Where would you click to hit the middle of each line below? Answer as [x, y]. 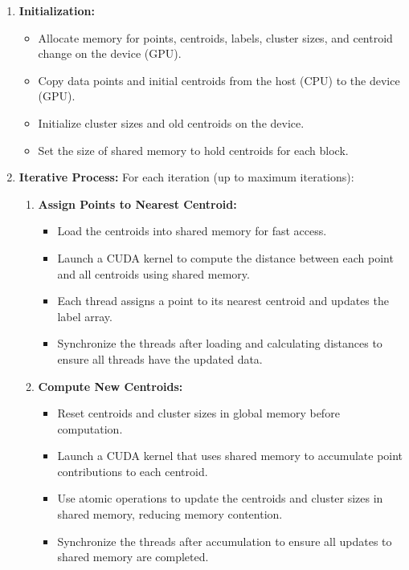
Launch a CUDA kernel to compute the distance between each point [225, 257]
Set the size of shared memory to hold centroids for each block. [193, 150]
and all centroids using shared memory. [153, 273]
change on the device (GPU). [110, 53]
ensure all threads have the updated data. [160, 358]
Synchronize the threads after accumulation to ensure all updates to [225, 541]
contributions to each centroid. [133, 471]
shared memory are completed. [133, 557]
